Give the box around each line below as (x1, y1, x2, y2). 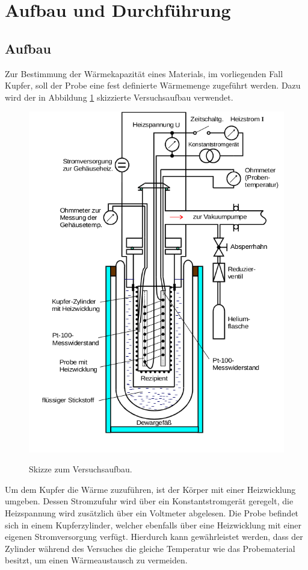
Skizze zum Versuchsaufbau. (29, 463, 132, 475)
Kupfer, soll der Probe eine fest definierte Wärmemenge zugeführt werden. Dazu (5, 79, 301, 92)
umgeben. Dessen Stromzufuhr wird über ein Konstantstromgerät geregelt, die (5, 495, 294, 507)
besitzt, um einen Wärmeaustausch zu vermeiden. (5, 554, 188, 566)
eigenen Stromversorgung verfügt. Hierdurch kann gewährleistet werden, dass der (5, 530, 303, 543)
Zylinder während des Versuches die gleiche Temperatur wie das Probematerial (5, 542, 295, 554)
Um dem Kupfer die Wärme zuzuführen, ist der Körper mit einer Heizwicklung (5, 483, 296, 495)
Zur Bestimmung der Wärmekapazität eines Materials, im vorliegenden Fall (5, 67, 283, 80)
